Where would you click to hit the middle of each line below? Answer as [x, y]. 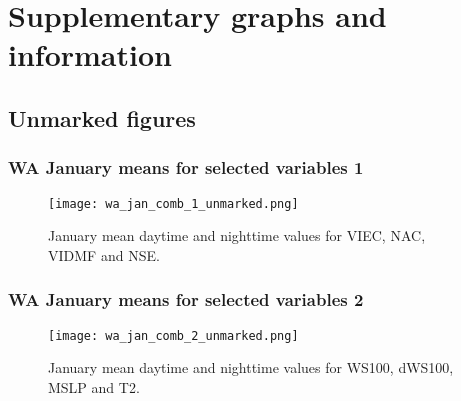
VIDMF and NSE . [104, 254]
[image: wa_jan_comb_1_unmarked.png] [173, 203]
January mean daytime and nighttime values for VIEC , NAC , [237, 235]
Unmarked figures [102, 117]
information [90, 54]
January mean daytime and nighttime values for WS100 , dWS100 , [251, 367]
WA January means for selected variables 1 [186, 167]
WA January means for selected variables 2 [186, 299]
